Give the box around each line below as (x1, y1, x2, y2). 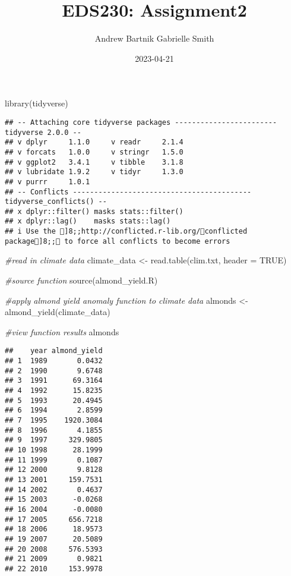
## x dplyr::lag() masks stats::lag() (5, 217, 171, 226)
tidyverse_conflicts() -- (5, 197, 107, 206)
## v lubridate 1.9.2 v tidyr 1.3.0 (5, 168, 184, 177)
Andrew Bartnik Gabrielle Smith (94, 32, 214, 45)
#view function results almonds (5, 325, 119, 338)
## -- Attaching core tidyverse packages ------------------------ (5, 118, 277, 127)
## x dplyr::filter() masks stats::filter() (5, 207, 184, 216)
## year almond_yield (5, 347, 103, 355)
